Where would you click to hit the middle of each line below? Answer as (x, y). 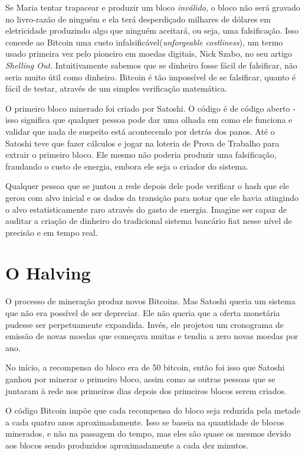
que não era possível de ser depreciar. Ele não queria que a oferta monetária (143, 313)
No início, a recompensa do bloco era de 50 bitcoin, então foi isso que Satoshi (145, 367)
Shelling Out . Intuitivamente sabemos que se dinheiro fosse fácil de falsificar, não (151, 65)
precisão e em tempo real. (52, 232)
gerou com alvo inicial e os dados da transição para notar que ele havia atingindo (152, 197)
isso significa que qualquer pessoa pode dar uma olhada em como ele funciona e (149, 120)
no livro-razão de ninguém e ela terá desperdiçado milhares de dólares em (138, 19)
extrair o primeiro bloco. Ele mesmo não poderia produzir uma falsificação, (141, 155)
